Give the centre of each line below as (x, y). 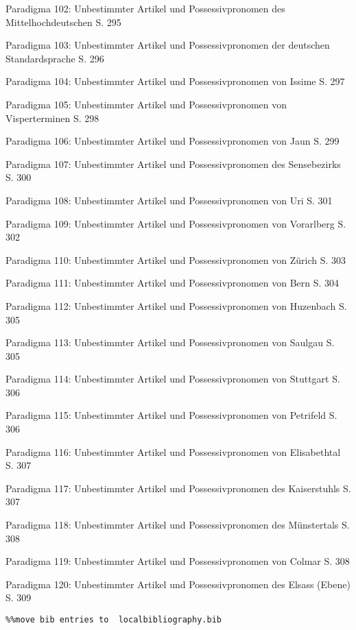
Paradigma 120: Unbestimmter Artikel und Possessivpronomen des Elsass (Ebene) (178, 584)
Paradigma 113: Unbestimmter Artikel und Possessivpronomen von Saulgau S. (170, 342)
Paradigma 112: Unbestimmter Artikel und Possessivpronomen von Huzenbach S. (176, 305)
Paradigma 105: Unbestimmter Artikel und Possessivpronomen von (146, 104)
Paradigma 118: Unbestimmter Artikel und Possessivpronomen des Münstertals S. (178, 525)
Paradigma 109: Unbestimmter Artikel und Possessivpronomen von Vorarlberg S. (176, 223)
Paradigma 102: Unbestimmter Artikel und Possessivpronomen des (145, 8)
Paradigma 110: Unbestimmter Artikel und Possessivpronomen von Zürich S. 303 (176, 259)
